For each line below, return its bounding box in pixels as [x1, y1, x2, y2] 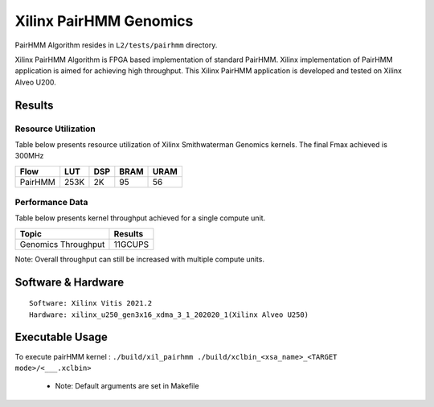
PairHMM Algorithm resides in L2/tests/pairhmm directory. [14, 40, 218, 50]
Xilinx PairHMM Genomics [14, 12, 194, 30]
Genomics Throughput [19, 238, 105, 249]
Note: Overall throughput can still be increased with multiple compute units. [14, 254, 265, 264]
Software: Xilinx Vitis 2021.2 [29, 298, 153, 308]
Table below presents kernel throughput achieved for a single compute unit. [14, 213, 266, 223]
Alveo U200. [14, 77, 56, 87]
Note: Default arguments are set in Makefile [55, 381, 200, 391]
